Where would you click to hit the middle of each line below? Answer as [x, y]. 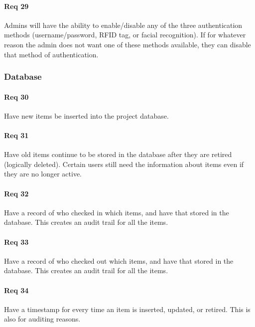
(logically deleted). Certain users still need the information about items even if [124, 164]
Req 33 [16, 242]
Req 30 [16, 96]
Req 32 [16, 193]
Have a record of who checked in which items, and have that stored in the [117, 212]
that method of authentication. [51, 54]
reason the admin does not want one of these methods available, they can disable [127, 44]
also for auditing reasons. [42, 319]
